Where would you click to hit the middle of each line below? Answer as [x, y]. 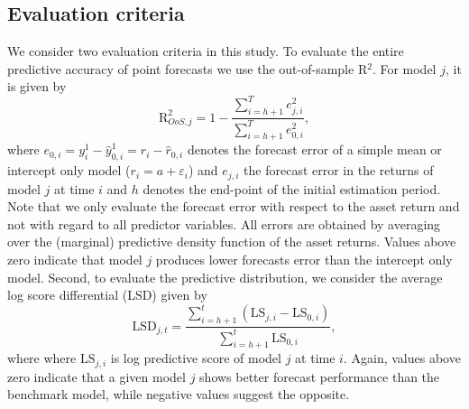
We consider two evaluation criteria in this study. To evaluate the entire [206, 51]
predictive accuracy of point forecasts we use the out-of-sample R [188, 68]
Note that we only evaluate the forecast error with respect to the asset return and [234, 206]
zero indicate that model [75, 260]
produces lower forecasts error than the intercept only [304, 260]
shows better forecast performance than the [320, 376]
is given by [37, 86]
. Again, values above [402, 358]
